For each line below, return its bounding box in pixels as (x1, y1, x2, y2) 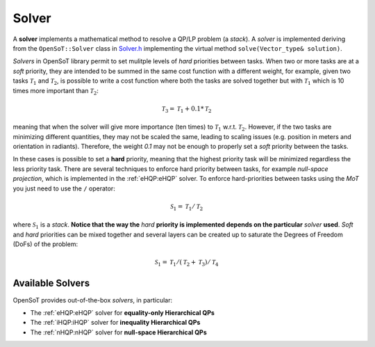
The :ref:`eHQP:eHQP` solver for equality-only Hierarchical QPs (30, 308, 215, 316)
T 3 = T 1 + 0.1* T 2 (161, 104, 212, 114)
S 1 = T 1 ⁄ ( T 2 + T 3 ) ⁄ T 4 (154, 258, 219, 268)
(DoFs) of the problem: (12, 240, 78, 248)
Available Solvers (12, 277, 90, 289)
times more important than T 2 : (12, 86, 99, 97)
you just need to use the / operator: (12, 184, 116, 193)
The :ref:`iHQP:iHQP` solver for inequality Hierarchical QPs (30, 318, 201, 327)
